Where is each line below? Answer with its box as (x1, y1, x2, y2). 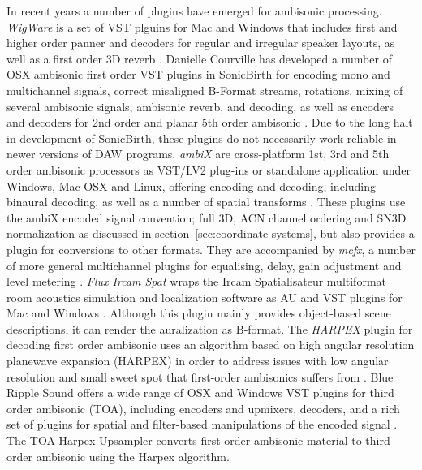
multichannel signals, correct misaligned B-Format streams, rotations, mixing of (6, 81, 403, 98)
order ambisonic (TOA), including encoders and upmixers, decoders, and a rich (6, 399, 400, 416)
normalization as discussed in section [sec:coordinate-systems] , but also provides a (6, 225, 415, 242)
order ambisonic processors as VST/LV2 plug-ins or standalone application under (6, 161, 411, 178)
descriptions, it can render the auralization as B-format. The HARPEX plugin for (6, 320, 413, 337)
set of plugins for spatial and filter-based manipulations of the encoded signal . (6, 416, 398, 433)
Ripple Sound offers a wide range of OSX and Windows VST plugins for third (6, 384, 394, 401)
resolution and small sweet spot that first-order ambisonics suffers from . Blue (6, 368, 394, 385)
